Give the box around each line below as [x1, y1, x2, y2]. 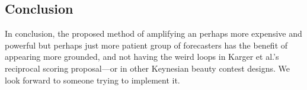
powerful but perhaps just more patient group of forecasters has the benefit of [5, 38, 288, 51]
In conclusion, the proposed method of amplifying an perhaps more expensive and [5, 27, 302, 40]
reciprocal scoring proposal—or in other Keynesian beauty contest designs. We [5, 62, 290, 74]
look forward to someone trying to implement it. [5, 73, 180, 86]
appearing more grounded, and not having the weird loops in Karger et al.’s [5, 50, 279, 63]
